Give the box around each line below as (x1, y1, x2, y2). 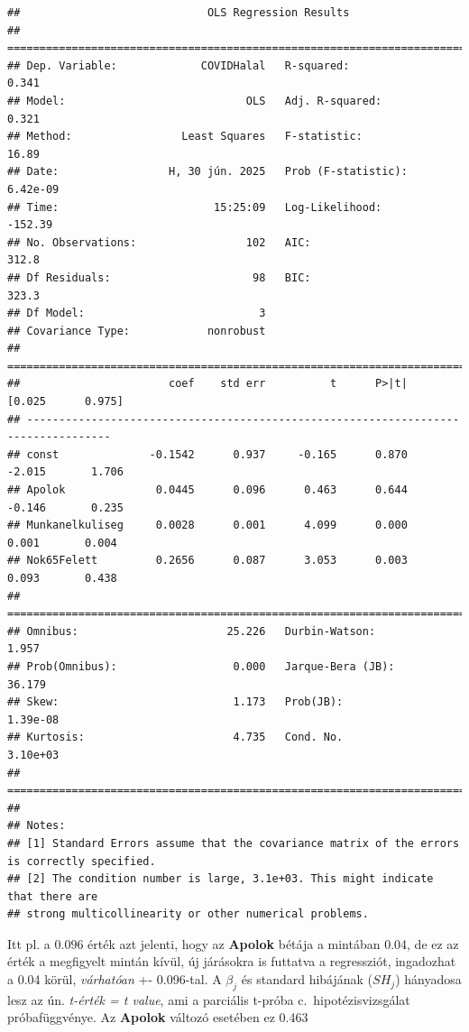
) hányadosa (395, 970, 462, 989)
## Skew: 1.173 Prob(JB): (7, 696, 344, 709)
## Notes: (7, 819, 66, 833)
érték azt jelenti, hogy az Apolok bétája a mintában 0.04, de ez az (87, 934, 459, 953)
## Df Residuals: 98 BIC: (7, 271, 311, 284)
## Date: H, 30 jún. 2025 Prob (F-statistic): (7, 165, 408, 179)
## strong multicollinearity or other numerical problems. (7, 908, 369, 921)
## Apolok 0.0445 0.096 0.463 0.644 (7, 484, 408, 497)
